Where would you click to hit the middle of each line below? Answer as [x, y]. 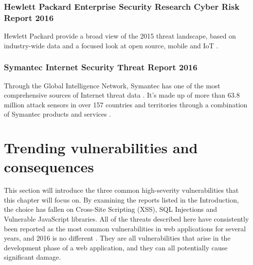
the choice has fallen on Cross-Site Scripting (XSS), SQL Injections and [111, 209]
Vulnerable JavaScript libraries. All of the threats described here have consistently [126, 219]
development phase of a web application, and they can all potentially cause [116, 247]
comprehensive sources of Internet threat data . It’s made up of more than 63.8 [122, 95]
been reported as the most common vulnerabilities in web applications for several [125, 228]
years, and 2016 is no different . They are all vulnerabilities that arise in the [117, 238]
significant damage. [33, 257]
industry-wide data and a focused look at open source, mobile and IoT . [111, 45]
